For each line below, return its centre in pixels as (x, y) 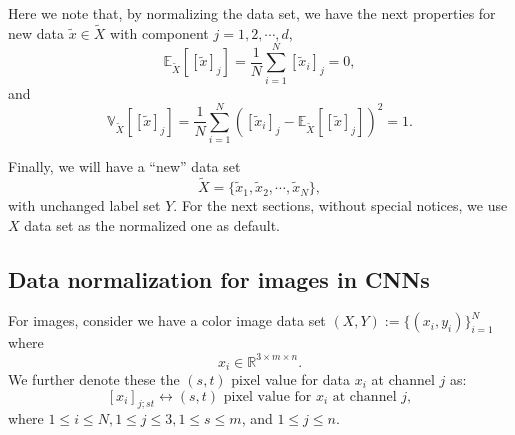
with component (159, 32)
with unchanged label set (84, 205)
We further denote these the (94, 379)
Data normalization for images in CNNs (219, 278)
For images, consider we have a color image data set (167, 320)
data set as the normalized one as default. (152, 224)
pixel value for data (290, 379)
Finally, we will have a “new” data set (124, 166)
